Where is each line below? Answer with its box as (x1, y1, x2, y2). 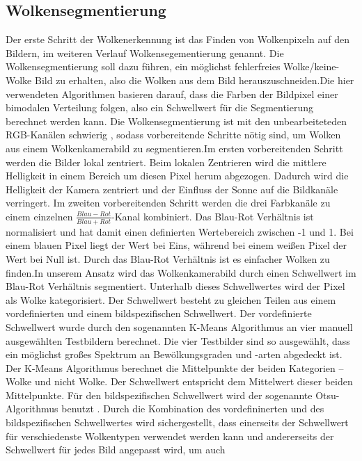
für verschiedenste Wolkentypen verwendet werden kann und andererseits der (6, 428, 334, 443)
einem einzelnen (6, 209, 73, 223)
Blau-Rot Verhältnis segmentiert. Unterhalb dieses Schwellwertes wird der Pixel (6, 279, 345, 293)
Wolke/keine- (283, 59, 340, 74)
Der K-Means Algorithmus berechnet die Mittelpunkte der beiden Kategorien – (6, 360, 344, 375)
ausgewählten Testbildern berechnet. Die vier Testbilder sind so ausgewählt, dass (6, 333, 350, 348)
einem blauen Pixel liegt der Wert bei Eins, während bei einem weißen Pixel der (6, 238, 347, 252)
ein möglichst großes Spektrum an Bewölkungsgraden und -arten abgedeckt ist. (6, 347, 343, 362)
